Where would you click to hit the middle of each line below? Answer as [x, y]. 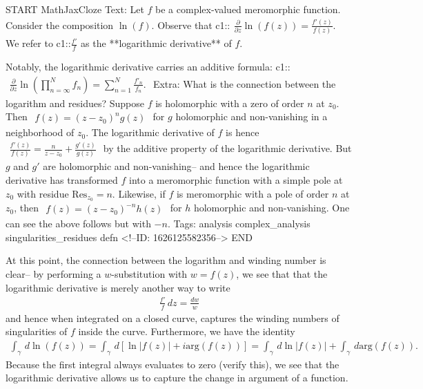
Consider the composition [60, 25]
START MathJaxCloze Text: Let [75, 9]
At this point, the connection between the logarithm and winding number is [166, 260]
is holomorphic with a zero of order [230, 103]
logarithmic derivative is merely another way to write [118, 287]
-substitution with [149, 274]
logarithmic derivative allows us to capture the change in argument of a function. [177, 378]
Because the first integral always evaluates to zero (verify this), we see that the [173, 364]
